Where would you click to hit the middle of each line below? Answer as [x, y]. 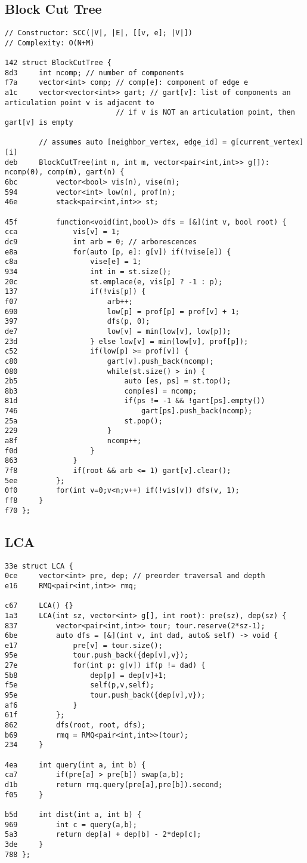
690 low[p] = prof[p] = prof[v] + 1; [122, 311]
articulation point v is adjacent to [80, 102]
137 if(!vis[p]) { [75, 292]
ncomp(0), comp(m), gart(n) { [65, 172]
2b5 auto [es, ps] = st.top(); [118, 381]
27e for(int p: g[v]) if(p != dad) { [105, 666]
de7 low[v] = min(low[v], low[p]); [118, 331]
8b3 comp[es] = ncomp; [101, 391]
